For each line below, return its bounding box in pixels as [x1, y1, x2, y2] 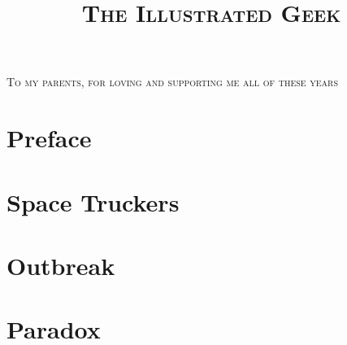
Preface [7, 121, 92, 155]
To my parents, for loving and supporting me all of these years [7, 73, 338, 90]
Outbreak [7, 248, 115, 282]
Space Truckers [7, 185, 180, 218]
